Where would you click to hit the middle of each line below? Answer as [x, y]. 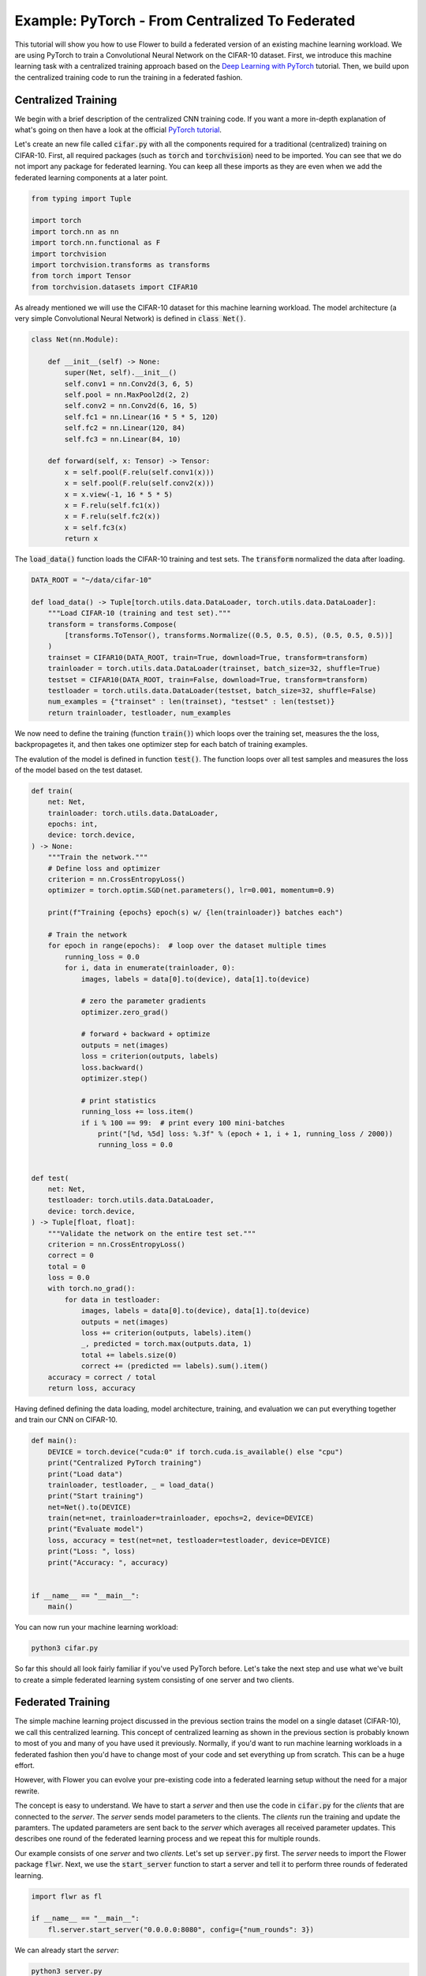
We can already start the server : [67, 1950]
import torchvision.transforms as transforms [121, 264]
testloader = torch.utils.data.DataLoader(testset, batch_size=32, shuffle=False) [212, 690]
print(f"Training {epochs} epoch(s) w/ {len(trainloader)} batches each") [195, 913]
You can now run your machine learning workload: [97, 1627]
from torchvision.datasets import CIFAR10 [114, 287]
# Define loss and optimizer [104, 868]
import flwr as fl [67, 1896]
